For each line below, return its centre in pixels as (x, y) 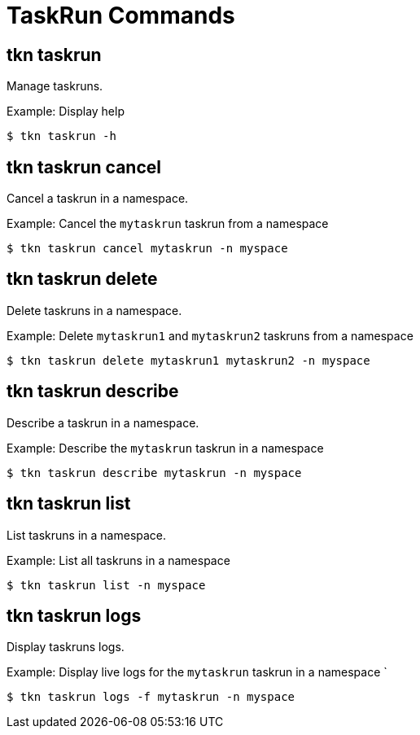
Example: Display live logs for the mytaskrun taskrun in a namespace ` (197, 672)
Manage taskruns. (55, 86)
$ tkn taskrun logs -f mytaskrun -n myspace (151, 697)
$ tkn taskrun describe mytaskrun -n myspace (154, 472)
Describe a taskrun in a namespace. (103, 422)
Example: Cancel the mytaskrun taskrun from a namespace (168, 224)
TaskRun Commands (121, 15)
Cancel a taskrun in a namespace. (98, 199)
